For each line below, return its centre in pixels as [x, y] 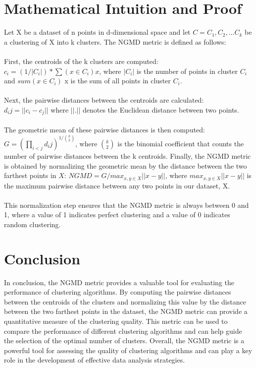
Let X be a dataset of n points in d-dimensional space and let [97, 32]
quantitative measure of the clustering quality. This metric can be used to [116, 321]
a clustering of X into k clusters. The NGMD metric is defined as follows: [115, 41]
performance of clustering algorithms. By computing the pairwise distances [118, 292]
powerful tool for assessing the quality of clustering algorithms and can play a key [128, 350]
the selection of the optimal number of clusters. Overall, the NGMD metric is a [124, 340]
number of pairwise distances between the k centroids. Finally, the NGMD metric [128, 155]
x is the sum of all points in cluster [118, 81]
